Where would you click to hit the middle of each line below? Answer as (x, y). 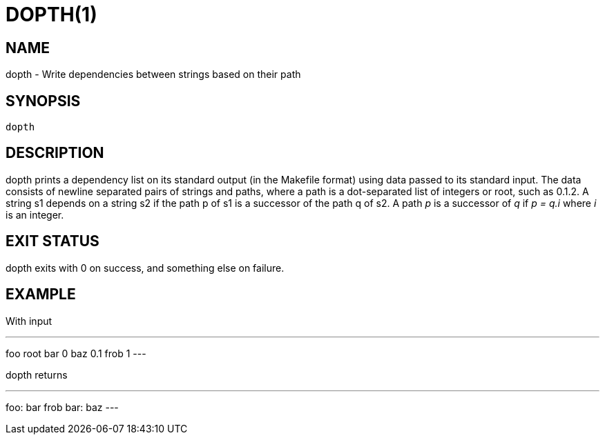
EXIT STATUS (52, 241)
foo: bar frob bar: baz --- (62, 407)
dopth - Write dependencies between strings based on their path (153, 74)
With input (29, 321)
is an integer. (35, 214)
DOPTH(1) (51, 14)
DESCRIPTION (55, 153)
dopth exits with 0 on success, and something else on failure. (145, 268)
